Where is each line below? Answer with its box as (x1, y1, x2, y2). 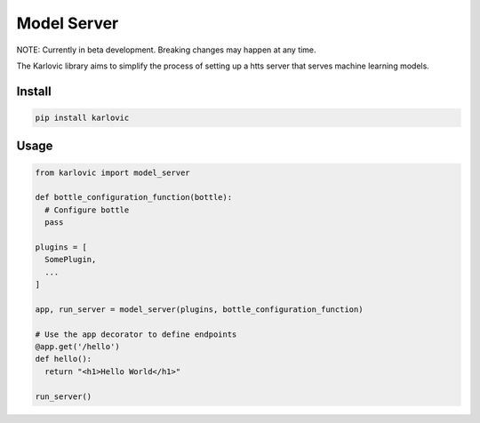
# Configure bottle (44, 204, 130, 215)
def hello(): (35, 354, 92, 364)
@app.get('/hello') (35, 342, 120, 351)
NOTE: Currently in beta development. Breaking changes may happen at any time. (16, 44, 316, 55)
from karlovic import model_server (35, 167, 190, 178)
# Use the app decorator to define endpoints (35, 329, 237, 339)
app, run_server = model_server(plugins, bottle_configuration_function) (35, 304, 364, 315)
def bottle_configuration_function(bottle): (35, 192, 233, 203)
